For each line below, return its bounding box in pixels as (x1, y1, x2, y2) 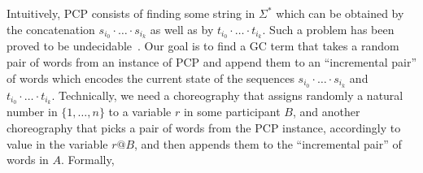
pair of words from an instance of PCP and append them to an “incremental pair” (7, 54, 416, 71)
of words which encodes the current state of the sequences (7, 69, 294, 86)
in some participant (183, 103, 281, 120)
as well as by (150, 20, 214, 37)
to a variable (108, 103, 172, 120)
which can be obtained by (276, 5, 404, 21)
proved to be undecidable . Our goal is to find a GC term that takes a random (7, 37, 399, 54)
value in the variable (7, 135, 108, 152)
